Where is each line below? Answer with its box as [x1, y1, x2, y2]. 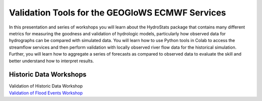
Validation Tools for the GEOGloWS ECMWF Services [9, 7, 227, 18]
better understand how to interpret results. [9, 58, 94, 64]
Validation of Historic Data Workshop [9, 83, 83, 89]
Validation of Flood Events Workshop [9, 90, 83, 96]
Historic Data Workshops [9, 71, 87, 79]
